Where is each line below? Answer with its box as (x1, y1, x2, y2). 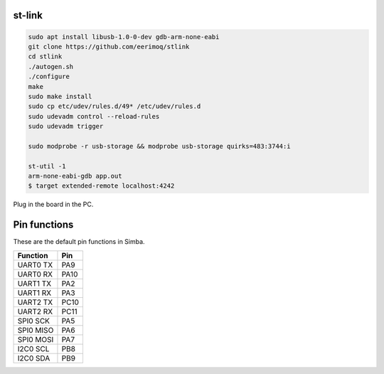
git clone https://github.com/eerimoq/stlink (28, 43, 190, 50)
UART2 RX (17, 306, 53, 316)
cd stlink (28, 53, 63, 60)
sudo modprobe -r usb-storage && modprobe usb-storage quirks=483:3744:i (28, 142, 291, 150)
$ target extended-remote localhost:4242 (28, 182, 175, 190)
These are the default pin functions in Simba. (13, 237, 145, 246)
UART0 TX (17, 260, 53, 269)
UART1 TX (17, 278, 52, 288)
